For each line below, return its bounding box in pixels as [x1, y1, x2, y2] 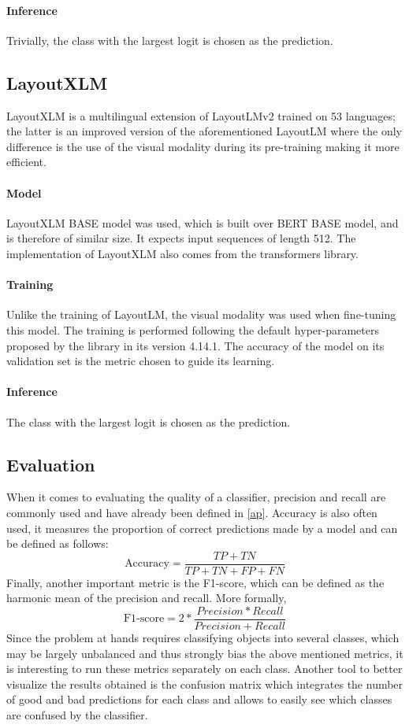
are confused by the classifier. [6, 706, 148, 722]
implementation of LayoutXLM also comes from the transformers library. [6, 245, 359, 261]
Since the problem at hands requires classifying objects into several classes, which [6, 630, 400, 645]
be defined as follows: [6, 535, 109, 552]
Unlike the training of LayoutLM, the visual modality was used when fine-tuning [6, 306, 396, 323]
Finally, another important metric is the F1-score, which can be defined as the [6, 574, 385, 590]
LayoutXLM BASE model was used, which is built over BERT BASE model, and [6, 214, 399, 231]
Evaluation [6, 452, 95, 476]
